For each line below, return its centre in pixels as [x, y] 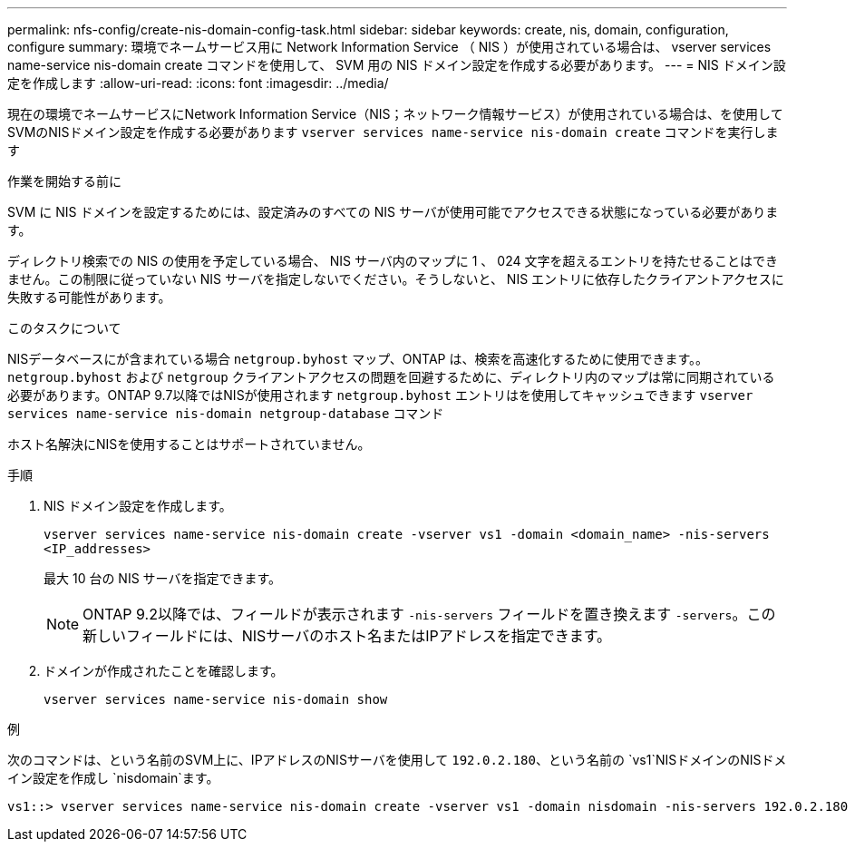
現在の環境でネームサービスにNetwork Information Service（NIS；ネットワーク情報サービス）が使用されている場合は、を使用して [395, 114]
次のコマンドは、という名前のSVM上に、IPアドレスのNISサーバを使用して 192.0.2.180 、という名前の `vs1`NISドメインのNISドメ [397, 760]
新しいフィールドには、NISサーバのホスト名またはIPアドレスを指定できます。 [347, 636]
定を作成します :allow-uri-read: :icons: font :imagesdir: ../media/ [198, 83]
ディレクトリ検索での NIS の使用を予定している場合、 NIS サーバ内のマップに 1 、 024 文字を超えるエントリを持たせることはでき [393, 261]
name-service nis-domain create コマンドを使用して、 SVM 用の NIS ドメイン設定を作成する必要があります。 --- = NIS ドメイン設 [397, 65]
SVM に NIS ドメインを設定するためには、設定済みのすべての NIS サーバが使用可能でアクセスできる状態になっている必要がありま [393, 212]
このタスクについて [64, 328]
